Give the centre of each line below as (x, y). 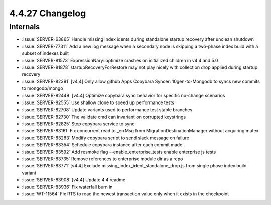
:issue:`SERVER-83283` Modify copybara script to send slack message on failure (105, 138)
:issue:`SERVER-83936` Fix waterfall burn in (67, 187)
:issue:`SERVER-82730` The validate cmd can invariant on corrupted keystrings (104, 117)
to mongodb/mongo (42, 88)
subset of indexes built (45, 53)
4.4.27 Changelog (48, 13)
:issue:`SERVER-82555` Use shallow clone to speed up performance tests (98, 102)
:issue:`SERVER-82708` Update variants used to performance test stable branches (107, 110)
